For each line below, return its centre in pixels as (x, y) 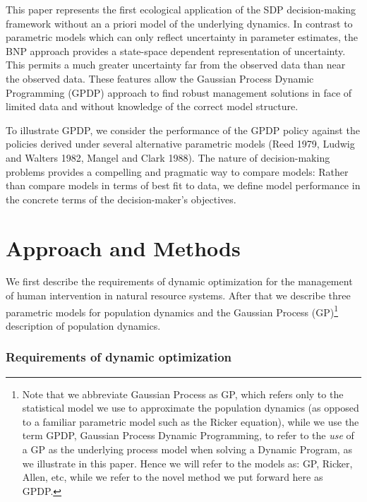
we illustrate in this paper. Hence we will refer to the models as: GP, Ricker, (187, 463)
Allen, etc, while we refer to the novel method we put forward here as (173, 477)
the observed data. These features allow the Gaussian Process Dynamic (160, 78)
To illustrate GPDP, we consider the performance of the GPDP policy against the (183, 130)
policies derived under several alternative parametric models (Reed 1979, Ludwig (180, 144)
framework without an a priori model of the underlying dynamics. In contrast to (179, 23)
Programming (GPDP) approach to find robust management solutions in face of (179, 92)
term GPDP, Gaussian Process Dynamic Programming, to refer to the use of (188, 435)
